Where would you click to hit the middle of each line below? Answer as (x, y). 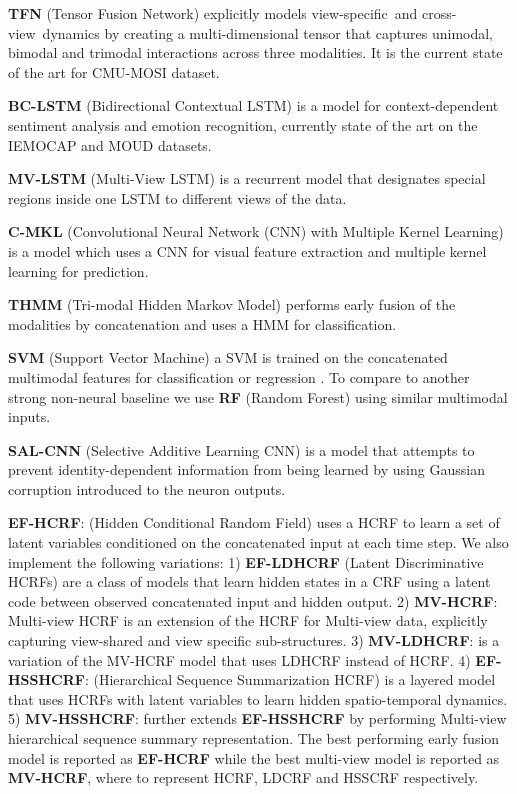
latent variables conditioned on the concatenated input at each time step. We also (258, 542)
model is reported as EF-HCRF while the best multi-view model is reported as (254, 757)
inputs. (29, 416)
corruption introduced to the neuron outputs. (147, 488)
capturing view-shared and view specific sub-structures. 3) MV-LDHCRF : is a (254, 640)
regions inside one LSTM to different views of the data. (177, 197)
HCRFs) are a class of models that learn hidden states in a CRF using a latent (249, 581)
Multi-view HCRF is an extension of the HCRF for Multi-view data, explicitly (248, 620)
